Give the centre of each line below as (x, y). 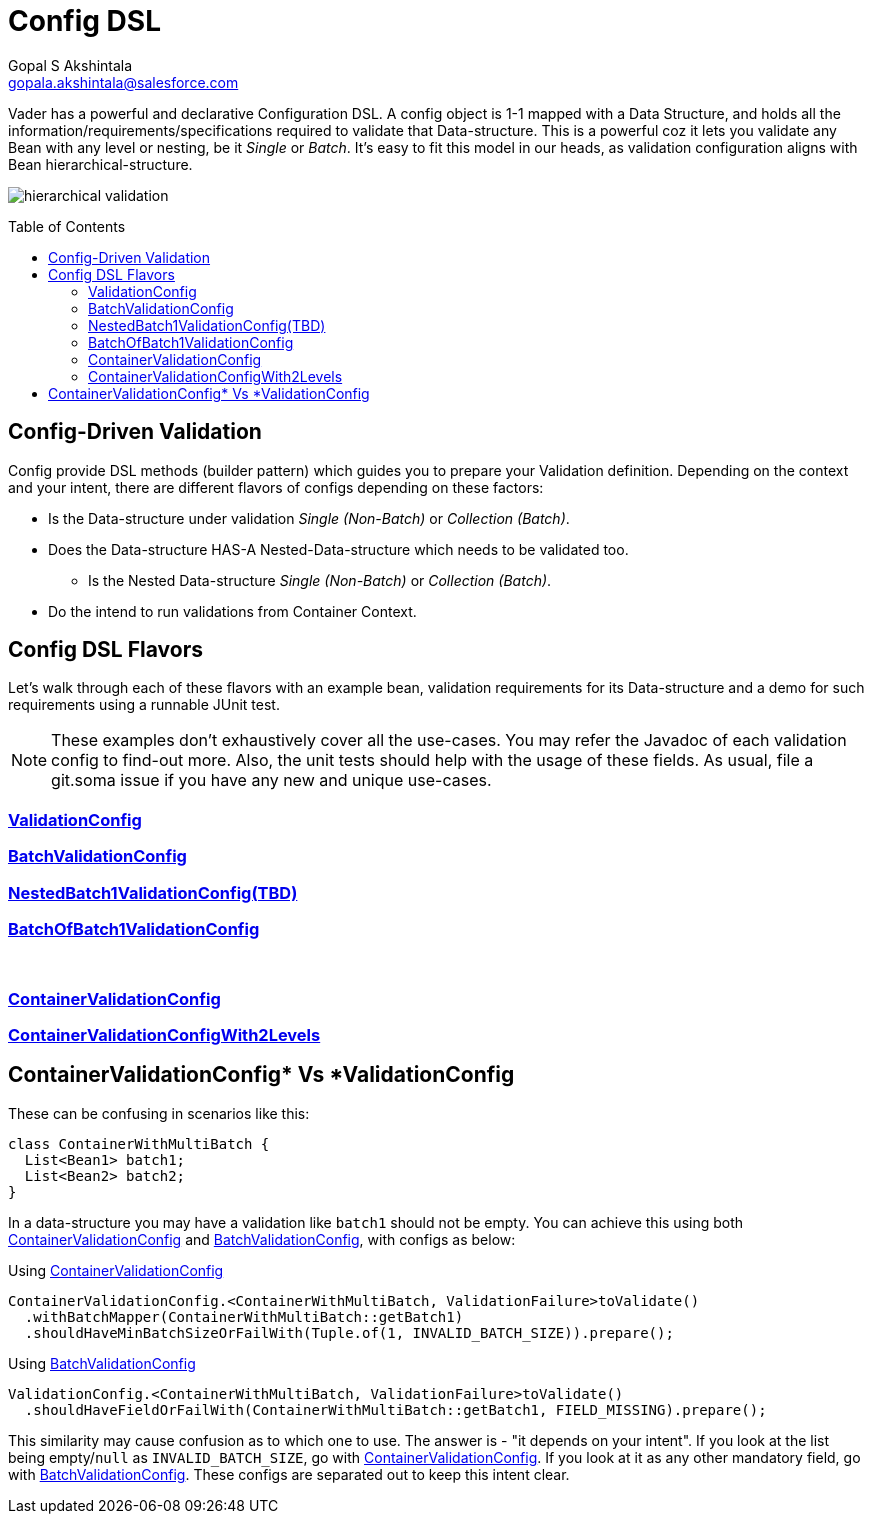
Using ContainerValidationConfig (116, 1270)
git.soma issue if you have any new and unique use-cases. (271, 780)
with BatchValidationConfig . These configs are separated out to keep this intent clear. (289, 1474)
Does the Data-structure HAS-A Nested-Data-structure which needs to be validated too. (338, 549)
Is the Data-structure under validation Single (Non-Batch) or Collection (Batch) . (309, 518)
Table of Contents (67, 226)
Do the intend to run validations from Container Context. (232, 611)
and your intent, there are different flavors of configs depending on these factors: (276, 487)
